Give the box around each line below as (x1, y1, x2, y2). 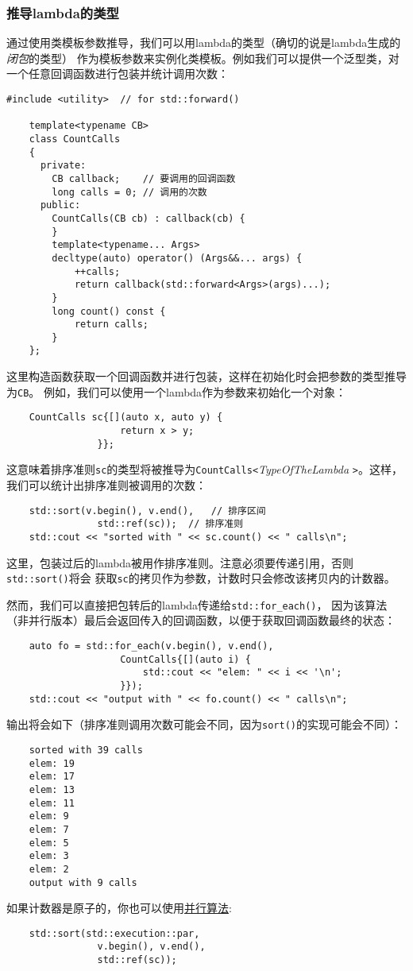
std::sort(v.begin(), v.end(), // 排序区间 (29, 505, 266, 516)
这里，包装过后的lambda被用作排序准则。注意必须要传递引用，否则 (6, 554, 354, 571)
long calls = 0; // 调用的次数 (52, 186, 207, 198)
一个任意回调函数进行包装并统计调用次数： (6, 65, 229, 82)
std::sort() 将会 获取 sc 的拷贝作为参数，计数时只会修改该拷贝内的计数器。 (6, 570, 396, 586)
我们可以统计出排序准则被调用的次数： (6, 477, 206, 493)
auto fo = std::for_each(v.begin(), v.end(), (29, 640, 274, 652)
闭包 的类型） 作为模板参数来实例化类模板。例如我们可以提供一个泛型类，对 (6, 49, 399, 66)
